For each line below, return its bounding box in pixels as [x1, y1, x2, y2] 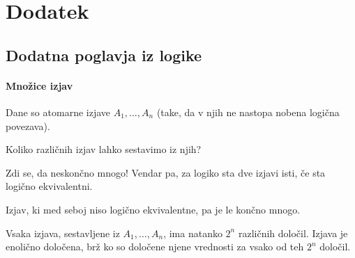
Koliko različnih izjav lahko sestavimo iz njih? [6, 142, 202, 156]
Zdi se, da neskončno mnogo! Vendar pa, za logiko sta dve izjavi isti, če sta [6, 165, 326, 179]
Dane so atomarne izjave [6, 104, 111, 119]
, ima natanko [163, 225, 222, 240]
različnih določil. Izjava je [238, 225, 348, 240]
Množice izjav [6, 78, 73, 92]
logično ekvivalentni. [6, 179, 93, 193]
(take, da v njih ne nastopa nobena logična [156, 104, 340, 119]
